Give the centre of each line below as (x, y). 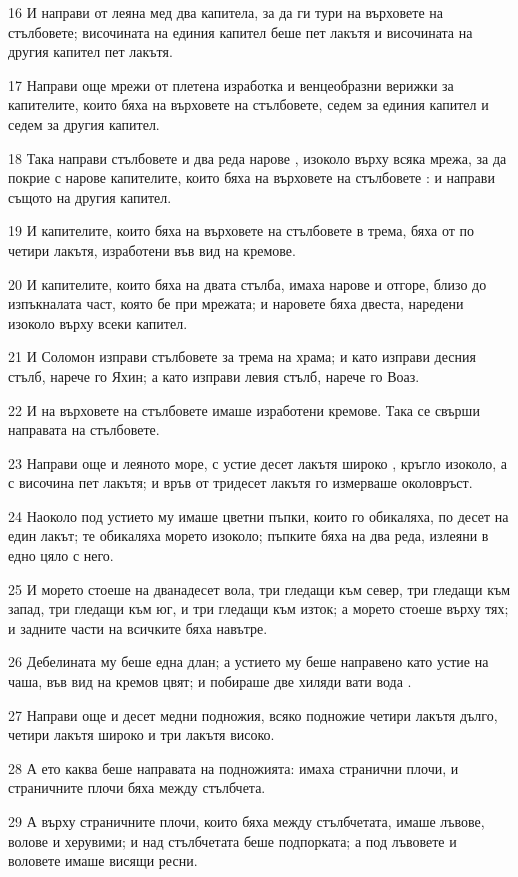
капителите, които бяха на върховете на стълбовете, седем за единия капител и (248, 104)
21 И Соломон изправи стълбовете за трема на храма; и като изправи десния (242, 356)
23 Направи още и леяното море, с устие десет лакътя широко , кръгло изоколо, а (258, 462)
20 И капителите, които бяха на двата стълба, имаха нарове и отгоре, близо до (247, 283)
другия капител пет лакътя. (90, 51)
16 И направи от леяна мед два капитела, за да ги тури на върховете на (225, 12)
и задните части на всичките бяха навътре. (138, 627)
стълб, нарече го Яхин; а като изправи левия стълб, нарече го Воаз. (214, 375)
